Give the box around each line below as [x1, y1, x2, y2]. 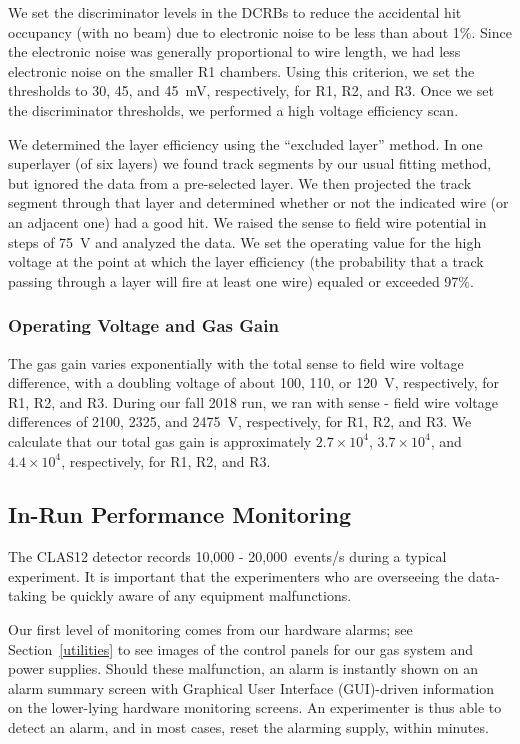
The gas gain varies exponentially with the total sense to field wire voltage [8, 352, 464, 373]
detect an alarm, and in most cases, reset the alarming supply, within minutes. [8, 717, 489, 738]
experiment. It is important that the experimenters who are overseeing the [8, 565, 464, 586]
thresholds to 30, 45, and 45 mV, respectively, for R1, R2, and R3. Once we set [8, 80, 494, 101]
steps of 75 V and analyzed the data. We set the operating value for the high [8, 231, 482, 252]
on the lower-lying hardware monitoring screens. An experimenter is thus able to [8, 697, 502, 718]
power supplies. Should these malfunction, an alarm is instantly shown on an [8, 658, 478, 679]
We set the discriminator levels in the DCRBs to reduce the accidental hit [8, 2, 462, 22]
